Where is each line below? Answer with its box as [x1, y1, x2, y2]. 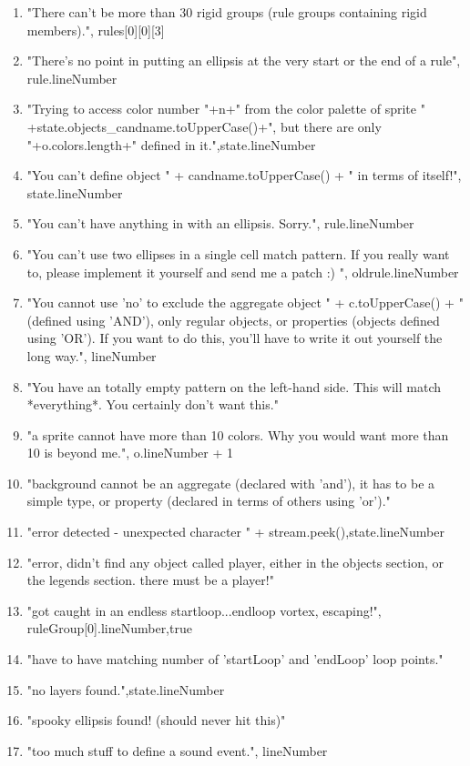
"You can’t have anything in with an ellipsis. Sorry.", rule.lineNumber [26, 214, 414, 233]
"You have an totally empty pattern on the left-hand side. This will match [26, 377, 442, 396]
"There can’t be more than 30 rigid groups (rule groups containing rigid [26, 3, 427, 21]
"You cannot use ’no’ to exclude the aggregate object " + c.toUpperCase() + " [26, 293, 464, 312]
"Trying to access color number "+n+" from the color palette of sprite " [26, 99, 425, 118]
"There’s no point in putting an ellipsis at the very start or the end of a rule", [26, 51, 461, 70]
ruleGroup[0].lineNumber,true [26, 619, 192, 638]
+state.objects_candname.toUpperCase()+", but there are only [26, 116, 382, 136]
